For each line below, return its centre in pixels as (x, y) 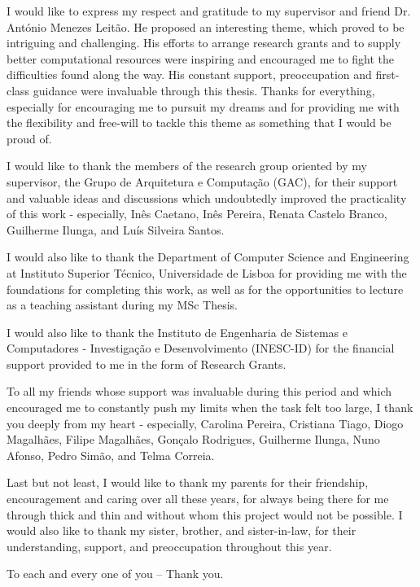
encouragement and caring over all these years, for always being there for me (198, 499)
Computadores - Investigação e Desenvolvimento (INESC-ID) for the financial (201, 348)
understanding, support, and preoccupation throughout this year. (169, 546)
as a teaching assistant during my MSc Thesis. (122, 305)
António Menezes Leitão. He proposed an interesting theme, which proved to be (206, 26)
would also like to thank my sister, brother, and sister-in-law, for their (182, 530)
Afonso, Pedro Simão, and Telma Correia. (111, 455)
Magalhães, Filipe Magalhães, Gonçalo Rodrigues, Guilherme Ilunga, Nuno (193, 439)
